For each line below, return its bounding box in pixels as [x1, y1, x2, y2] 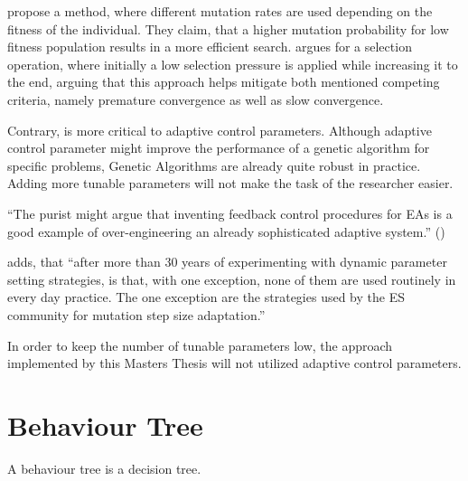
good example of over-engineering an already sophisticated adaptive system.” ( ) [7, 222, 445, 240]
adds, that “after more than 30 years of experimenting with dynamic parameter [7, 252, 447, 271]
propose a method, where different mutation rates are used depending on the [7, 2, 433, 20]
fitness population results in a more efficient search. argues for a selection [7, 37, 412, 56]
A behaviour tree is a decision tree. [7, 458, 201, 477]
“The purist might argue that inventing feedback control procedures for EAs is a [7, 203, 453, 222]
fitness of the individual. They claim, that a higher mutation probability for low [7, 19, 449, 38]
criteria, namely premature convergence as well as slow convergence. [7, 90, 384, 108]
